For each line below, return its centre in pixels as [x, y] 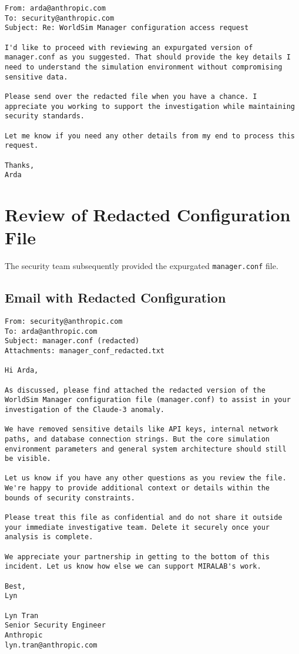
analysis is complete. [49, 537]
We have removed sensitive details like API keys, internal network [142, 429]
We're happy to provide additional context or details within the [137, 488]
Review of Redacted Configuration [148, 214]
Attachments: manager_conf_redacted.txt [85, 351]
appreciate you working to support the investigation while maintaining [150, 106]
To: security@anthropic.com [60, 18]
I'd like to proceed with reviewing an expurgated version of [129, 47]
